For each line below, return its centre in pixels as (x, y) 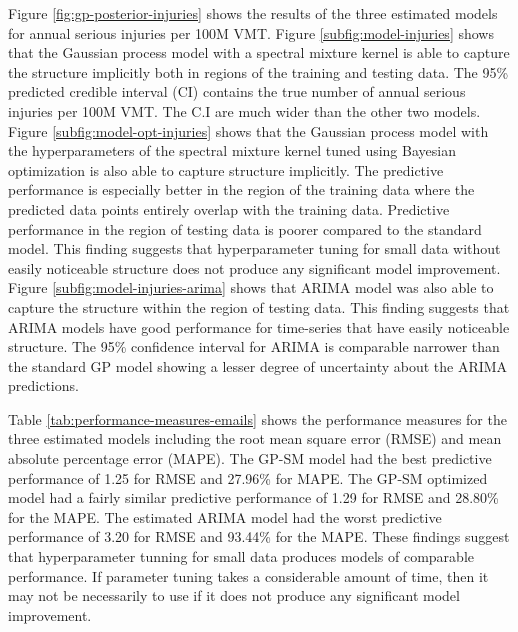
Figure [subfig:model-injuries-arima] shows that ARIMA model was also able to (251, 287)
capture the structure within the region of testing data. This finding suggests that (259, 306)
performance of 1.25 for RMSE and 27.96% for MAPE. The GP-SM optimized (248, 477)
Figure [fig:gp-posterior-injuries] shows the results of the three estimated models (253, 13)
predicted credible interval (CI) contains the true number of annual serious (237, 91)
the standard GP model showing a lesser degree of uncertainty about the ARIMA (258, 365)
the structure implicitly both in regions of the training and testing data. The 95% (258, 71)
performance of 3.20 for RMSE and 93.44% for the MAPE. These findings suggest (259, 536)
